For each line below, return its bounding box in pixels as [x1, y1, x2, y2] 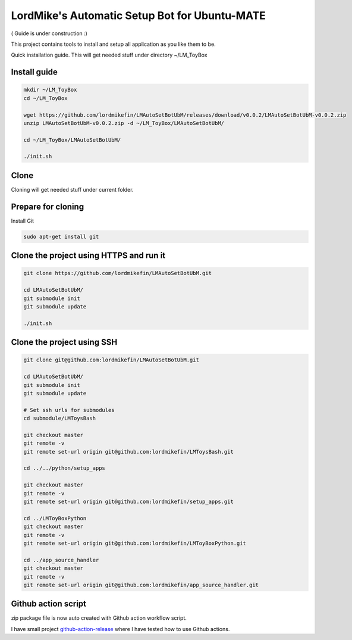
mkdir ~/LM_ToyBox [23, 86, 77, 93]
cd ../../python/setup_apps [23, 465, 105, 472]
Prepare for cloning [11, 201, 84, 211]
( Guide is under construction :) [11, 30, 87, 37]
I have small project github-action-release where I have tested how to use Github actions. [11, 625, 230, 632]
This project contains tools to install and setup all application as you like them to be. [11, 40, 216, 48]
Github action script [11, 599, 86, 609]
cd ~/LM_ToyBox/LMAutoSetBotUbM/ [23, 136, 121, 143]
